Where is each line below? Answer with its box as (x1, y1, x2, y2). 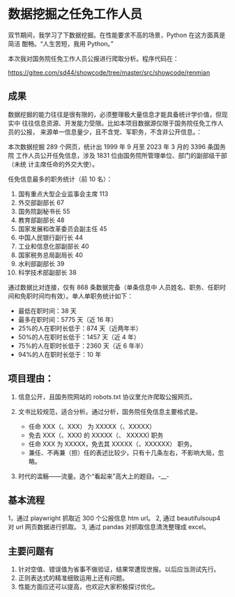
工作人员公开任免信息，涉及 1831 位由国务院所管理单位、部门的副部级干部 (15, 151, 227, 159)
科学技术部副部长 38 (17, 268, 77, 277)
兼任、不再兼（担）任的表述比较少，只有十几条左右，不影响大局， (28, 448, 218, 457)
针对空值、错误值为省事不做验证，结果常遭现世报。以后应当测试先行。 (17, 565, 220, 573)
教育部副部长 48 (17, 216, 65, 224)
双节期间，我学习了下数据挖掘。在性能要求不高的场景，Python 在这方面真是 (8, 31, 226, 39)
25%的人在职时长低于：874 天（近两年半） (17, 324, 142, 332)
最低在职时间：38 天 (17, 307, 77, 315)
